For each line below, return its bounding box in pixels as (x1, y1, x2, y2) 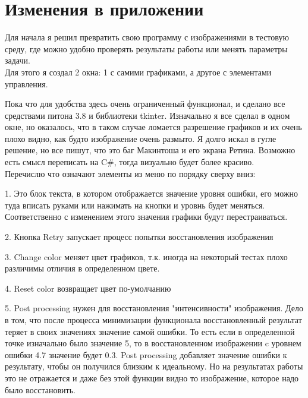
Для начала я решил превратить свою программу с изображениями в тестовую (5, 31, 289, 43)
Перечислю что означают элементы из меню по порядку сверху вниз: (5, 167, 256, 179)
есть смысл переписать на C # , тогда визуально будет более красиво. (5, 156, 254, 168)
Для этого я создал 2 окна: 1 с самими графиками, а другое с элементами (5, 65, 272, 78)
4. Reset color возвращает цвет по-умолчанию (5, 282, 171, 294)
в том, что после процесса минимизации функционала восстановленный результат (5, 314, 302, 326)
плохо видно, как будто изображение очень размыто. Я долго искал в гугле (5, 132, 276, 144)
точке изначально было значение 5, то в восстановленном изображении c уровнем (5, 337, 301, 349)
